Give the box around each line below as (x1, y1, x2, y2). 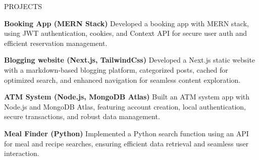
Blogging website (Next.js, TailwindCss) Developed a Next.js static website (4, 55, 255, 65)
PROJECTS (4, 1, 42, 11)
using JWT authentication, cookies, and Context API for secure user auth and (4, 28, 247, 38)
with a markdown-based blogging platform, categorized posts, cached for (4, 64, 228, 75)
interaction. (4, 148, 39, 158)
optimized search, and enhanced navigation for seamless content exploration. (4, 74, 241, 85)
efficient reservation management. (4, 37, 108, 48)
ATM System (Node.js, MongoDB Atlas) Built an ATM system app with (4, 91, 250, 102)
